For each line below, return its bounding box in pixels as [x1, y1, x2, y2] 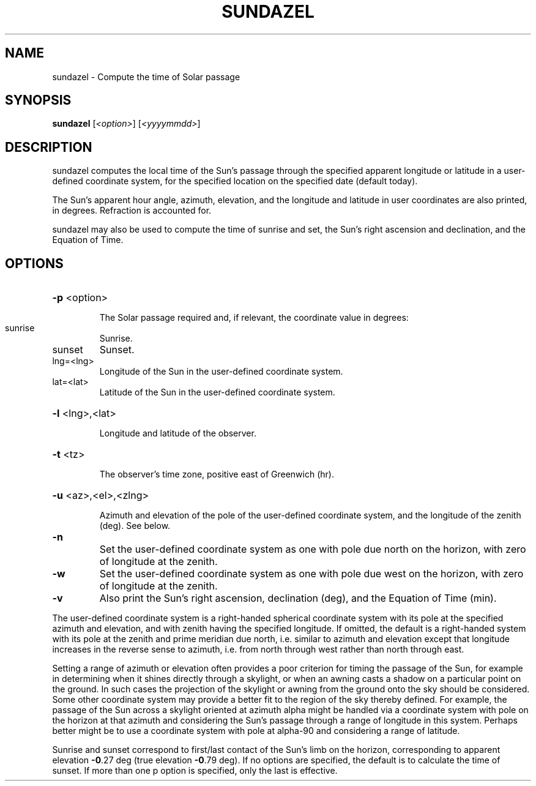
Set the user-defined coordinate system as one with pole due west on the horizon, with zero [99, 567, 524, 580]
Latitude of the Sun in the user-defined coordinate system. [99, 387, 335, 398]
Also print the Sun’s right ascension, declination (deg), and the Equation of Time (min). [99, 592, 497, 605]
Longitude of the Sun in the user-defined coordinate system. [99, 366, 343, 377]
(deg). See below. [99, 520, 171, 531]
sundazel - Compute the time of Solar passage [52, 71, 240, 82]
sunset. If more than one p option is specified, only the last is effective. [52, 765, 338, 776]
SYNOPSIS [5, 92, 72, 108]
